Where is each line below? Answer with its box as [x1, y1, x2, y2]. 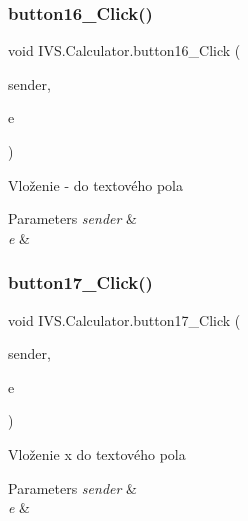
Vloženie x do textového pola [8, 443, 186, 464]
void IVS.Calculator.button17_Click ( [8, 309, 241, 330]
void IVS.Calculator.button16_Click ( [8, 40, 241, 61]
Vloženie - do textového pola [8, 174, 183, 195]
